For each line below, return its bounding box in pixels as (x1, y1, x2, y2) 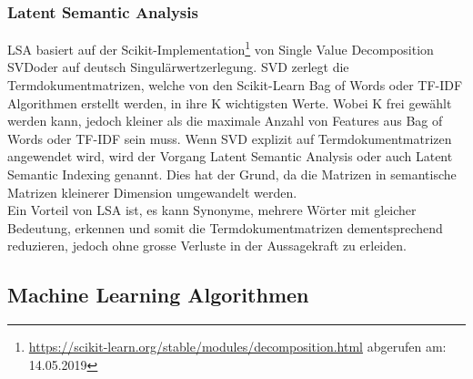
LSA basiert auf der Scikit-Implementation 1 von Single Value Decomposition (7, 37, 434, 58)
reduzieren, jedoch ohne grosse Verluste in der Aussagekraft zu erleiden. (7, 236, 407, 255)
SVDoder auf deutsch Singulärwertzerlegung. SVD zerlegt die (7, 57, 349, 77)
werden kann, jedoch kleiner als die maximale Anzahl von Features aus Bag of (7, 111, 443, 130)
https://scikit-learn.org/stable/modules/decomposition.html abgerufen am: (28, 337, 447, 356)
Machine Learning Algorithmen (7, 281, 309, 309)
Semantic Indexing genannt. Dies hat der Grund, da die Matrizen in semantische (7, 165, 457, 184)
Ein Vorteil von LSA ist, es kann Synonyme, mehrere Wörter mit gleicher (7, 200, 417, 220)
